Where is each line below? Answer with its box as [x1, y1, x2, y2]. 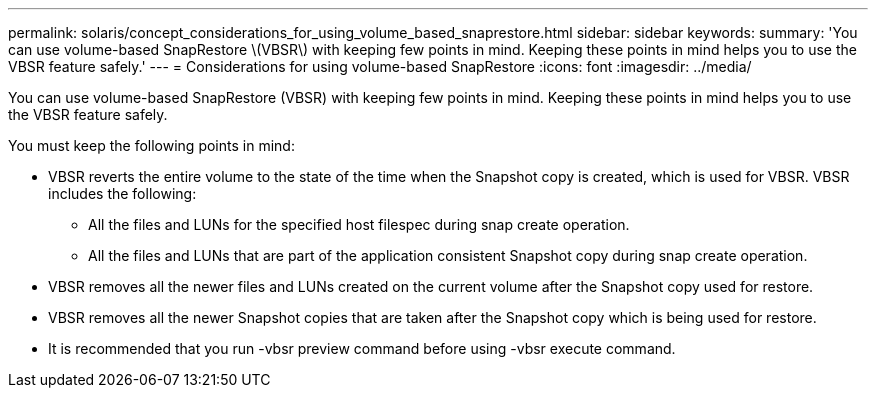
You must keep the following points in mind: [8, 137, 295, 154]
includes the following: [48, 185, 197, 202]
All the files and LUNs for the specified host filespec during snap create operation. [88, 216, 630, 233]
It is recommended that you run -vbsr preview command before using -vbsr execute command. [48, 340, 676, 357]
